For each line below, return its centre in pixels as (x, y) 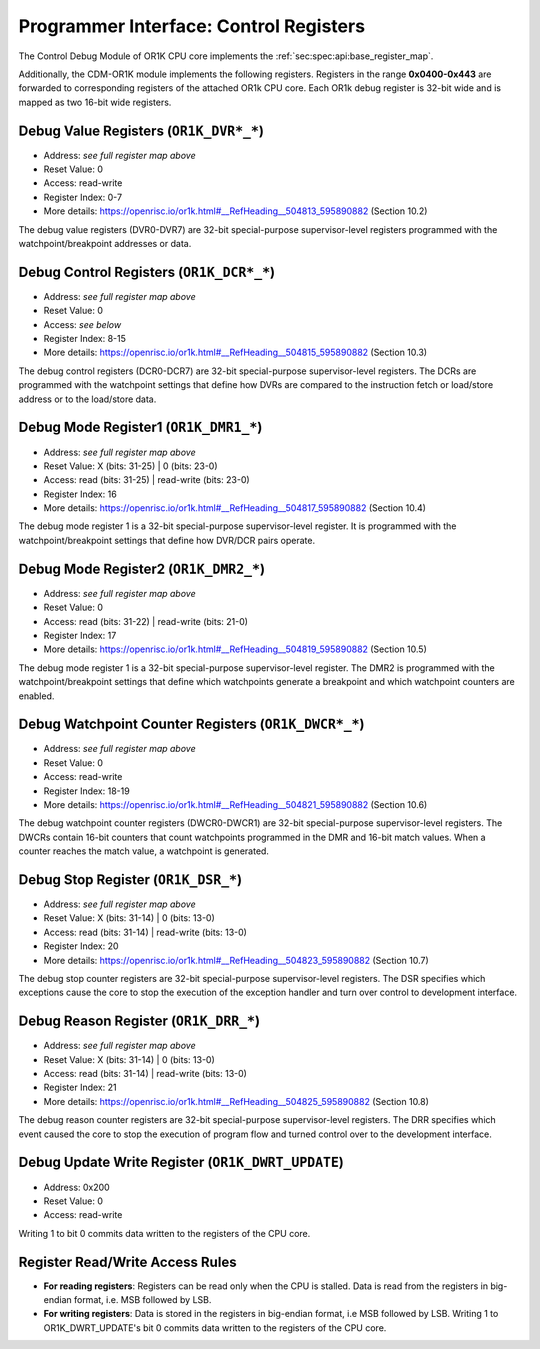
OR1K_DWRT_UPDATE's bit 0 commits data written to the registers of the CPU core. (215, 1327)
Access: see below (82, 324)
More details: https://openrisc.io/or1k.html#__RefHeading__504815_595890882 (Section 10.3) (235, 352)
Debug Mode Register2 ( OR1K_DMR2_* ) (141, 568)
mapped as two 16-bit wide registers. (95, 102)
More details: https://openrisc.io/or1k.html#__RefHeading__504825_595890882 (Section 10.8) (236, 1101)
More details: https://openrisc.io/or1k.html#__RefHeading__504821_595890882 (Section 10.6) (235, 804)
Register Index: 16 (80, 494)
